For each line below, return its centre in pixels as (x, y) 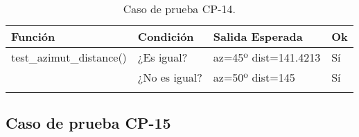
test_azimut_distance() (69, 57)
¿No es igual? (170, 77)
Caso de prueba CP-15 (88, 123)
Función (33, 36)
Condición (166, 36)
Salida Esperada (258, 36)
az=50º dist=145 (254, 77)
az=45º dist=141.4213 (267, 57)
